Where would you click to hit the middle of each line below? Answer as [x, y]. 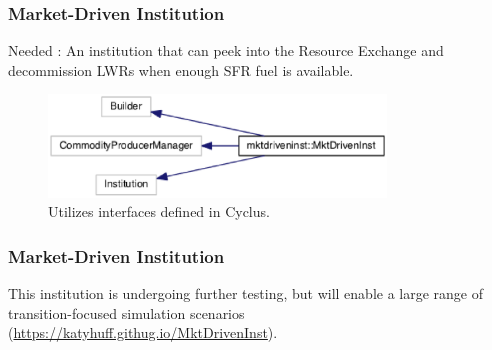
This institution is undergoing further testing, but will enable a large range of [246, 293]
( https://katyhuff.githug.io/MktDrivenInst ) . [143, 332]
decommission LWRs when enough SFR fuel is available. [181, 69]
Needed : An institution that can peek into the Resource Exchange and [226, 50]
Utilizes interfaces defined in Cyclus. [159, 211]
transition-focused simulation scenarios [126, 312]
